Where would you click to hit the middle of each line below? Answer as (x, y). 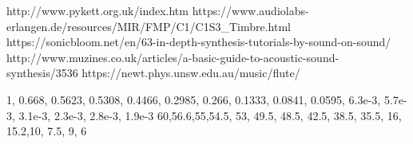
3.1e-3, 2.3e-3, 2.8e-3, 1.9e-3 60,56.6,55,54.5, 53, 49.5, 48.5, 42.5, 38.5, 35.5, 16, (210, 115)
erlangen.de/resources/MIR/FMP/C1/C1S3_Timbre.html (149, 26)
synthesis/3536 (42, 73)
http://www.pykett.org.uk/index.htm (97, 10)
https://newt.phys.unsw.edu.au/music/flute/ (191, 73)
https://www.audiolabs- (250, 10)
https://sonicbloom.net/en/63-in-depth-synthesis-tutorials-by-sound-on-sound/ (199, 42)
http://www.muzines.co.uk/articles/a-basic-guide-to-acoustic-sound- (173, 57)
